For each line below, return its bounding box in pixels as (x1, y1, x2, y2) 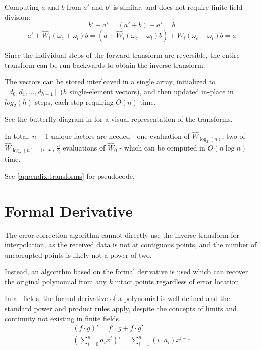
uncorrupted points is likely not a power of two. (5, 249, 152, 260)
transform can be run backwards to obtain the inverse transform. (5, 59, 205, 70)
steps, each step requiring (35, 96, 114, 107)
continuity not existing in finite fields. (5, 313, 121, 323)
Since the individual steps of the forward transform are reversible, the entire (5, 49, 240, 60)
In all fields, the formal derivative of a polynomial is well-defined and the (5, 293, 230, 304)
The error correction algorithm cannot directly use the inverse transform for (5, 229, 239, 240)
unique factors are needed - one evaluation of (51, 131, 190, 141)
